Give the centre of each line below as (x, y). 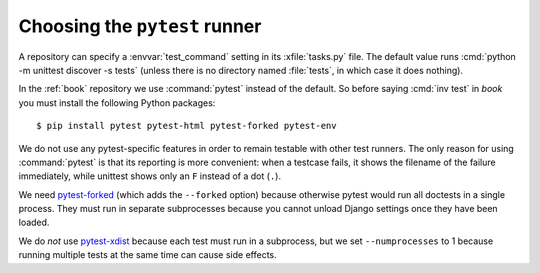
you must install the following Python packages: (117, 102)
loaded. (34, 222)
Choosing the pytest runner (140, 26)
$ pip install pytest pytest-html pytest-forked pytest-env (186, 126)
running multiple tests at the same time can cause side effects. (147, 255)
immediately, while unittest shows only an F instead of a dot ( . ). (150, 176)
